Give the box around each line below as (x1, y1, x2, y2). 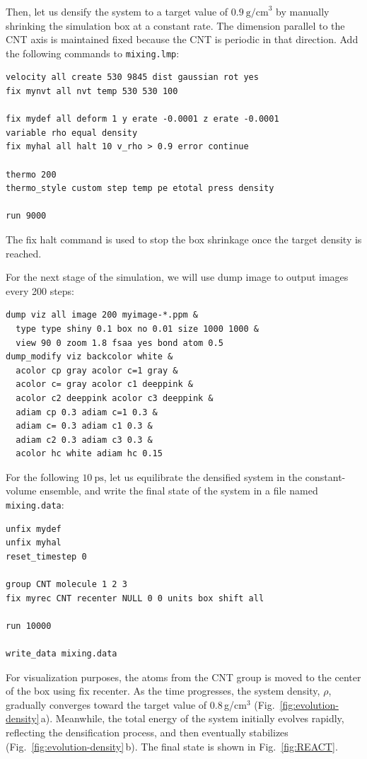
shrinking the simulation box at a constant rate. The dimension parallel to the (6, 18, 345, 33)
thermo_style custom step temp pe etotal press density (6, 183, 274, 194)
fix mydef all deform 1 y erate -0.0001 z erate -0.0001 (6, 114, 279, 124)
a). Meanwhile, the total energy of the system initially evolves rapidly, (40, 711, 344, 726)
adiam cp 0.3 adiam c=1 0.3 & (16, 407, 158, 417)
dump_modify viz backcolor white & (6, 352, 173, 362)
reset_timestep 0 (6, 551, 87, 562)
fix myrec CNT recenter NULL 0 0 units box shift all (6, 593, 264, 603)
